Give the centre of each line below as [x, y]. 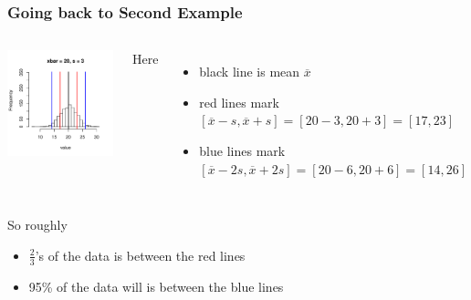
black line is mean [250, 72]
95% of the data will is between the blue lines [156, 286]
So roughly [37, 225]
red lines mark [239, 102]
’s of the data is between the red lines [140, 255]
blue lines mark [242, 150]
